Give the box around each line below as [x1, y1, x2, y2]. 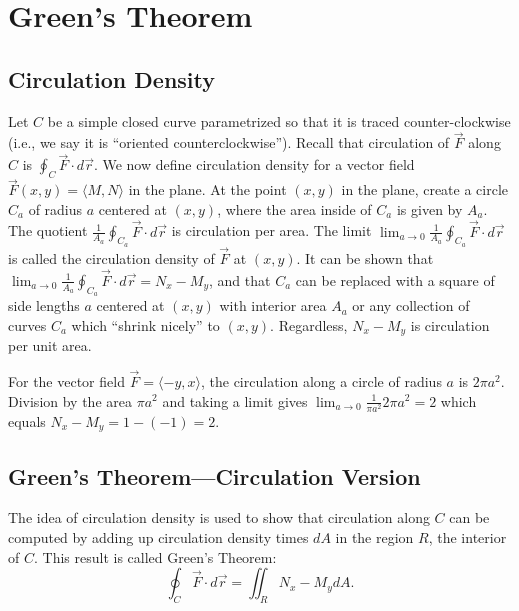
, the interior [428, 526, 507, 547]
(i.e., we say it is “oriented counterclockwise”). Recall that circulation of [8, 132, 450, 153]
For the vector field [8, 370, 125, 391]
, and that [209, 269, 271, 290]
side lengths [8, 295, 80, 316]
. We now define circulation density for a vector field [93, 154, 415, 175]
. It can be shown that [296, 248, 434, 269]
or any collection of [352, 295, 470, 316]
